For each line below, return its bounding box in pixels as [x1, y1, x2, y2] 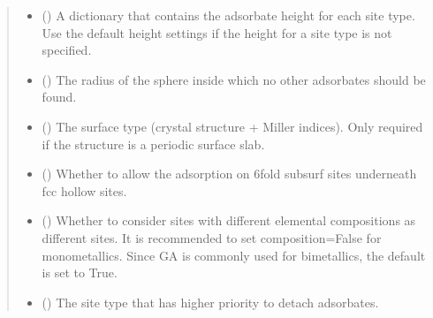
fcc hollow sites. [42, 181, 127, 200]
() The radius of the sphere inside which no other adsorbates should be [42, 70, 426, 88]
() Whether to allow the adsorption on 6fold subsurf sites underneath [42, 164, 417, 183]
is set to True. [42, 263, 118, 282]
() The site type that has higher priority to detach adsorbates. [42, 292, 379, 311]
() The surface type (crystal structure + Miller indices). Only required [42, 117, 423, 135]
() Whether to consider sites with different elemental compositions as [42, 211, 416, 230]
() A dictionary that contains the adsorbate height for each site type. [42, 6, 415, 24]
